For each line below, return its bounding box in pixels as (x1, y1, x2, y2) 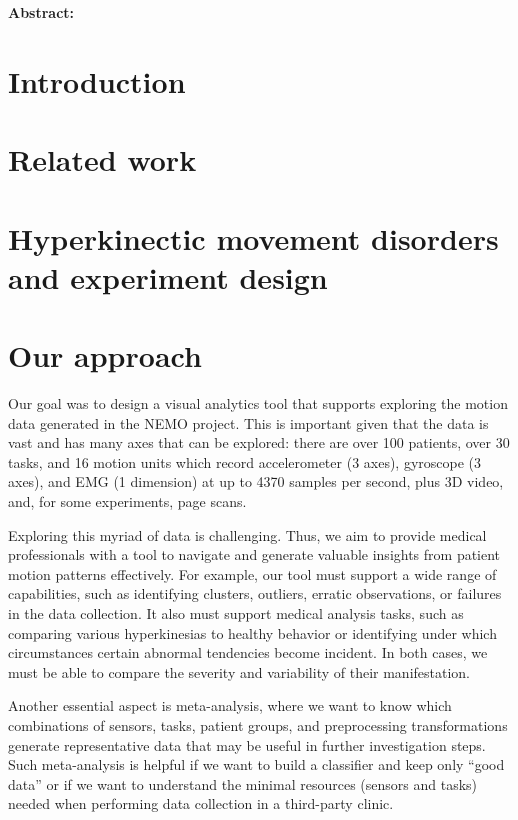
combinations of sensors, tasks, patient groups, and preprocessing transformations (8, 714, 508, 735)
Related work (8, 139, 197, 180)
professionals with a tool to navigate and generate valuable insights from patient (8, 544, 501, 565)
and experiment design (8, 256, 328, 297)
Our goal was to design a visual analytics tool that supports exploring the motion (8, 393, 508, 414)
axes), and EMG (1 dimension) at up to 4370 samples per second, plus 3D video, (8, 471, 504, 492)
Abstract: (8, 2, 75, 22)
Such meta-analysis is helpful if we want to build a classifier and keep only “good (8, 754, 505, 775)
